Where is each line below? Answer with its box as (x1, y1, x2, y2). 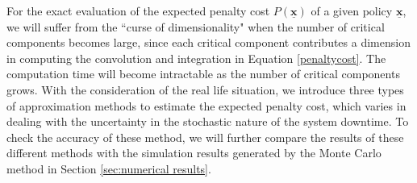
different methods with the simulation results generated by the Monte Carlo (6, 144, 382, 161)
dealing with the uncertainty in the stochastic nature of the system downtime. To (6, 113, 409, 130)
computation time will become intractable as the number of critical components (6, 65, 400, 82)
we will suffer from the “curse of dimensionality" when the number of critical (6, 18, 385, 35)
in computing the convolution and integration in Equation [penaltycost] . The (6, 49, 386, 66)
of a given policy (311, 2, 393, 19)
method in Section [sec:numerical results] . (6, 160, 211, 177)
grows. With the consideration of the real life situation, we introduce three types (6, 81, 404, 98)
